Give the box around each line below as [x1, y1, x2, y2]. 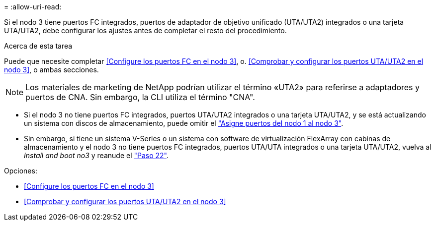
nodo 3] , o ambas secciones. [4, 65, 99, 74]
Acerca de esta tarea [4, 42, 73, 50]
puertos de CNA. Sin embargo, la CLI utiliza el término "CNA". [25, 92, 255, 102]
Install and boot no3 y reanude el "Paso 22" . [24, 151, 169, 160]
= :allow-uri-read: [4, 2, 62, 11]
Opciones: [4, 167, 37, 175]
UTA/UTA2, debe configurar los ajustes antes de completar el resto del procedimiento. [4, 26, 287, 35]
